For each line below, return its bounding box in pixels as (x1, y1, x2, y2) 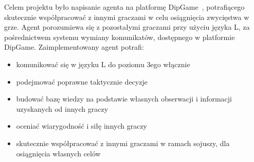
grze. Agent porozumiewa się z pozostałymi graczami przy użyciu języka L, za (4, 22, 250, 32)
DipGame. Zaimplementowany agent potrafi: (4, 42, 144, 52)
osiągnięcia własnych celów (16, 148, 101, 158)
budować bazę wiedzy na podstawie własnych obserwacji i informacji (16, 93, 232, 104)
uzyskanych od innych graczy (16, 103, 108, 114)
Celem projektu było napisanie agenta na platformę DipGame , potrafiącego (4, 2, 245, 12)
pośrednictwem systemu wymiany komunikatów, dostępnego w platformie (4, 31, 235, 42)
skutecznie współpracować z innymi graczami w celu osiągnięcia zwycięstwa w (4, 11, 249, 22)
